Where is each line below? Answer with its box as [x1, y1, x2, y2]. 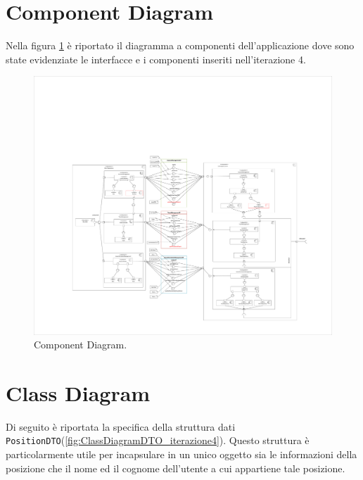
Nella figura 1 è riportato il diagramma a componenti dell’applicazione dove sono [6, 38, 355, 53]
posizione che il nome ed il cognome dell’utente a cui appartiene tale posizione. [6, 460, 345, 475]
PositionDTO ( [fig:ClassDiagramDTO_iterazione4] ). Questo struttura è [6, 433, 310, 448]
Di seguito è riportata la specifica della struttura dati [6, 419, 236, 434]
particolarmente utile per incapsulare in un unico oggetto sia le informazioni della [6, 447, 357, 462]
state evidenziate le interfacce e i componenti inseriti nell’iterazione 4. [6, 51, 306, 66]
